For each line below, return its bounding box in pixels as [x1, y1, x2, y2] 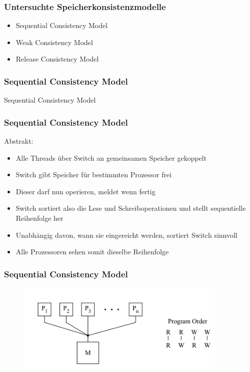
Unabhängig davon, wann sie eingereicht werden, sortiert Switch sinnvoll [15, 229, 237, 240]
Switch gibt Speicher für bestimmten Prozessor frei [15, 169, 172, 180]
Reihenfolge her [15, 213, 63, 223]
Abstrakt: [4, 136, 33, 146]
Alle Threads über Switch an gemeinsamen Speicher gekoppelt [15, 152, 207, 163]
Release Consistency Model [15, 54, 99, 64]
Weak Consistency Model [15, 37, 93, 47]
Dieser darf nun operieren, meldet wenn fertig [15, 186, 155, 196]
